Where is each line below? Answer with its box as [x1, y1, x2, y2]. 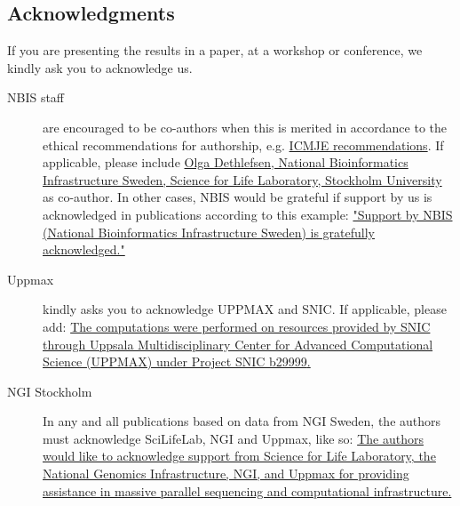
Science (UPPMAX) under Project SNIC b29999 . [43, 352, 311, 371]
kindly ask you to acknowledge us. [7, 58, 193, 76]
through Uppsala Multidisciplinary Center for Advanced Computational [43, 334, 433, 353]
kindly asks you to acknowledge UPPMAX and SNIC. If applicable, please [43, 300, 447, 318]
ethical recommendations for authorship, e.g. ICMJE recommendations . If [43, 135, 444, 154]
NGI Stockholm [7, 382, 92, 400]
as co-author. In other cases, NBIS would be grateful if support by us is [43, 188, 432, 206]
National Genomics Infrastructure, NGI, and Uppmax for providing [43, 464, 409, 483]
